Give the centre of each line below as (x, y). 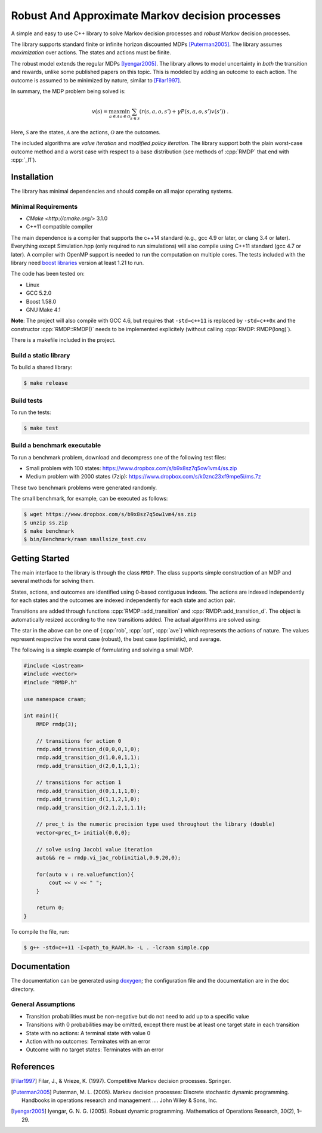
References (33, 1067)
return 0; (50, 908)
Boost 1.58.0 (41, 301)
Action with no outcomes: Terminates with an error (88, 1041)
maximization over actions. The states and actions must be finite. (91, 53)
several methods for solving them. (53, 581)
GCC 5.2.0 (39, 293)
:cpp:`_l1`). (24, 160)
